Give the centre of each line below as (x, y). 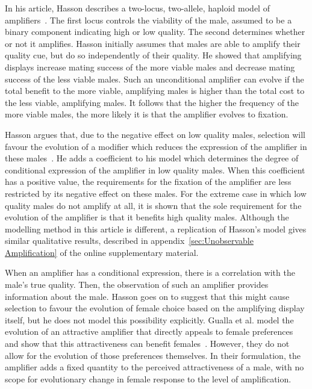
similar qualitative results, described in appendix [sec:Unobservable (129, 241)
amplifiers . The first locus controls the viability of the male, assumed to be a (148, 20)
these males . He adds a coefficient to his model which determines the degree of (152, 158)
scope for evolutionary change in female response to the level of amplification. (148, 378)
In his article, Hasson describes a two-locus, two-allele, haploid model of (137, 8)
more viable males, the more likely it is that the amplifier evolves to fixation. (147, 114)
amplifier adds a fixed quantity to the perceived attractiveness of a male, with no (154, 367)
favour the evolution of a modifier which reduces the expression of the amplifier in (156, 146)
